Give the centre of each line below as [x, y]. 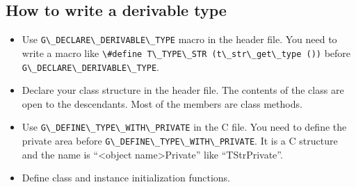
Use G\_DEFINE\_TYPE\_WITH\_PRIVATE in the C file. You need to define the [184, 127]
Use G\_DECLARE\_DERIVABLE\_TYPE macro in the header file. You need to [179, 39]
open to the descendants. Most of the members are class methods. [162, 103]
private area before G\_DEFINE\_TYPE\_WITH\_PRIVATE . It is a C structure [180, 141]
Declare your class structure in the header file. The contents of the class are [183, 90]
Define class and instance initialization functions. [126, 178]
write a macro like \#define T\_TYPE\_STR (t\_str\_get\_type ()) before [186, 52]
